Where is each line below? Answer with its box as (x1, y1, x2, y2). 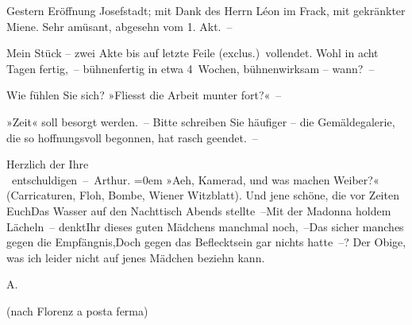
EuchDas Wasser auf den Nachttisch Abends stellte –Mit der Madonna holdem (6, 202, 391, 219)
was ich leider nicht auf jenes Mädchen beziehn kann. (6, 249, 265, 265)
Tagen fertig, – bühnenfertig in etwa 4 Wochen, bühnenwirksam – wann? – (6, 60, 375, 76)
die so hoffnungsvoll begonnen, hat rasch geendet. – (6, 129, 258, 145)
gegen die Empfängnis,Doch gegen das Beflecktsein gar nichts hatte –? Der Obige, (6, 234, 406, 250)
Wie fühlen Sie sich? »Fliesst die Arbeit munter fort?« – (6, 87, 282, 103)
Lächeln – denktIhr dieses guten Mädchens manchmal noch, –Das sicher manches (6, 218, 404, 234)
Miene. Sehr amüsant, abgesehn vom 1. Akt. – (6, 17, 233, 34)
